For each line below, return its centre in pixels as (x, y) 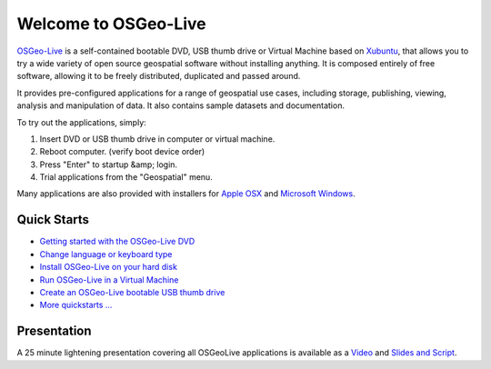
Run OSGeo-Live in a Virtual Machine (109, 279)
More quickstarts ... (76, 305)
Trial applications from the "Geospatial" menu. (126, 177)
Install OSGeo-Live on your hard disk (108, 267)
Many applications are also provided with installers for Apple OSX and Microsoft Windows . (186, 194)
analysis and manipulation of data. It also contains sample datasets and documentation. (181, 105)
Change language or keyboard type (106, 254)
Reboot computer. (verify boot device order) (122, 152)
